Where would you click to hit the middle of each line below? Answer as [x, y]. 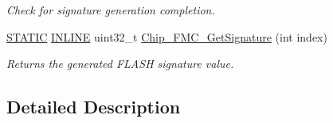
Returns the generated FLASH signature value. [120, 63]
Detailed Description [94, 107]
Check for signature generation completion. [111, 10]
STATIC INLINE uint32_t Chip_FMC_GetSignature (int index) [167, 36]
